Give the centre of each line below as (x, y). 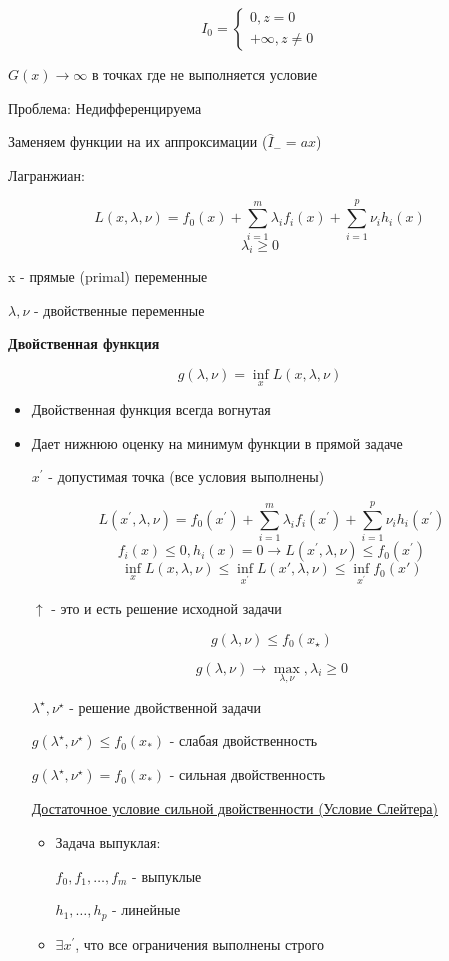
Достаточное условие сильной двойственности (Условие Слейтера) (235, 808)
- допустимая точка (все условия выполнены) (186, 476)
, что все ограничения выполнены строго (199, 943)
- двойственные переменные (119, 309)
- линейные (146, 909)
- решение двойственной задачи (165, 706)
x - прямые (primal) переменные (108, 276)
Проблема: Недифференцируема (105, 107)
